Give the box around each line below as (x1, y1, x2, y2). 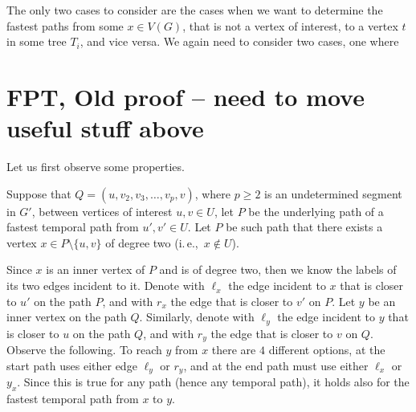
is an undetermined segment (264, 185, 402, 202)
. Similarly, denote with (139, 308, 255, 325)
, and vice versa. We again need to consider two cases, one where (80, 33, 399, 50)
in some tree (6, 33, 67, 50)
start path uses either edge (6, 357, 137, 373)
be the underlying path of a (248, 202, 384, 219)
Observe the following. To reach (6, 341, 162, 358)
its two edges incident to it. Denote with (6, 277, 205, 294)
